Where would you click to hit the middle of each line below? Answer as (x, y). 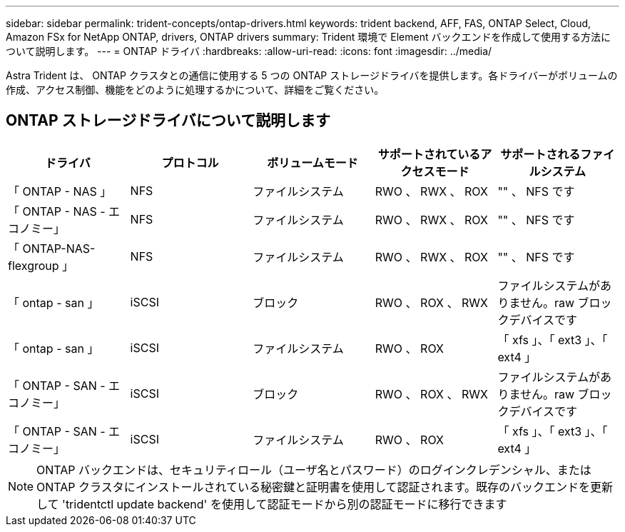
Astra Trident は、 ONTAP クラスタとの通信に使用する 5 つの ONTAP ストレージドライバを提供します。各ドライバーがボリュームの (312, 75)
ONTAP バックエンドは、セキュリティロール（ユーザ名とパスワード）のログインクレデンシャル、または (314, 470)
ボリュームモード (312, 162)
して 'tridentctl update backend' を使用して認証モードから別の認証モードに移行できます (272, 504)
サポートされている (429, 154)
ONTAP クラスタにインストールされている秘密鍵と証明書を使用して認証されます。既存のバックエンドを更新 (325, 487)
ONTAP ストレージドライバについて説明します (168, 121)
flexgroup (34, 265)
